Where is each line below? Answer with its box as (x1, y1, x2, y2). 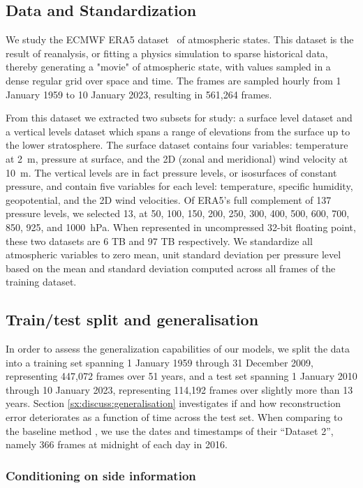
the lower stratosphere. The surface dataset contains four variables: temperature (6, 138, 348, 152)
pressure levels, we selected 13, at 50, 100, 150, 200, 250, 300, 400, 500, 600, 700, (6, 206, 350, 221)
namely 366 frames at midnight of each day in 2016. (6, 437, 228, 452)
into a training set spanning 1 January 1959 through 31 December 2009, (6, 355, 313, 369)
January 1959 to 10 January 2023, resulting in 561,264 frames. (6, 87, 272, 101)
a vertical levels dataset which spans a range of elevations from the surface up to (6, 124, 350, 138)
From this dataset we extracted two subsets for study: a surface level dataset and (6, 110, 353, 125)
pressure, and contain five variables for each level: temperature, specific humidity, (6, 179, 353, 193)
